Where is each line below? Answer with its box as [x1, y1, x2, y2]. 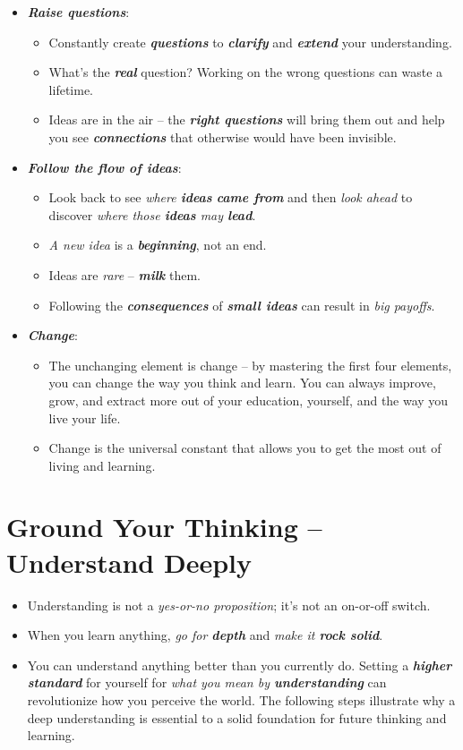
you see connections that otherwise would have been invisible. [48, 127, 397, 146]
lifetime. [48, 80, 93, 98]
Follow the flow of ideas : [27, 158, 182, 176]
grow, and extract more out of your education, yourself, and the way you [48, 390, 449, 409]
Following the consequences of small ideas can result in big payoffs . [48, 295, 435, 314]
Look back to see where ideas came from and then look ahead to [48, 188, 413, 207]
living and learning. [48, 456, 156, 474]
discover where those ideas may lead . [48, 205, 256, 224]
